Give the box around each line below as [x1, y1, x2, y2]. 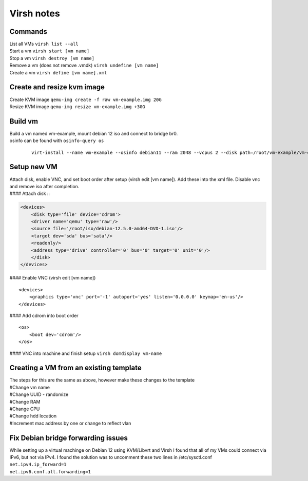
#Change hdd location [9, 413, 56, 419]
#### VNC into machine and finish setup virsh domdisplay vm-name [9, 350, 162, 356]
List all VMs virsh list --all [9, 41, 79, 47]
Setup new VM [9, 163, 57, 171]
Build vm [9, 117, 38, 126]
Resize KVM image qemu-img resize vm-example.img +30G [9, 103, 146, 110]
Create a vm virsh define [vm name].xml [9, 69, 107, 75]
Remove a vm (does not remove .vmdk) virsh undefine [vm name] [9, 62, 159, 69]
